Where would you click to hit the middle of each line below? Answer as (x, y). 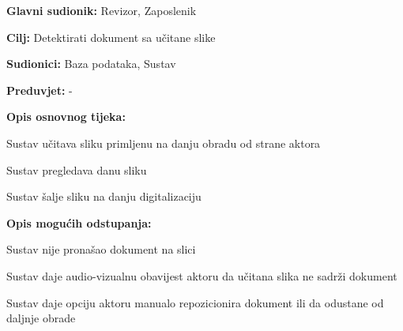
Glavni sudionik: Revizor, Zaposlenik (102, 10)
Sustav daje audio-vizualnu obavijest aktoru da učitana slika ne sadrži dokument (202, 275)
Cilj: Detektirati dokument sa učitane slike (111, 37)
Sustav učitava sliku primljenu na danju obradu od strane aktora (164, 143)
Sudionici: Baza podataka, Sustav (91, 64)
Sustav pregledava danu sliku (77, 169)
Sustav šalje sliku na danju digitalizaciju (104, 196)
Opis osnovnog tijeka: (66, 117)
